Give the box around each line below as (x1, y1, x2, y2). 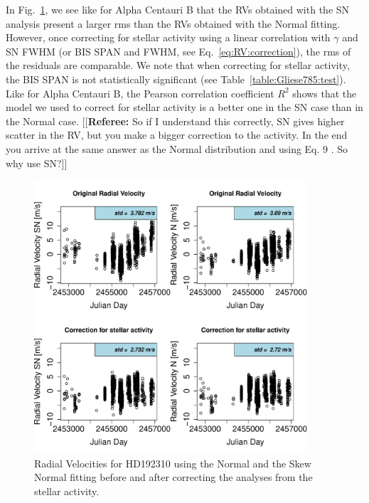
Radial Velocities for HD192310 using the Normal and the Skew (34, 455, 311, 470)
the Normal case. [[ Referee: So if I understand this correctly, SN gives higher (6, 113, 345, 128)
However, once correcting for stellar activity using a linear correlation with (6, 30, 331, 45)
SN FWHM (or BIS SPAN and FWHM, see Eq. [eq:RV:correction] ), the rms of (6, 43, 351, 58)
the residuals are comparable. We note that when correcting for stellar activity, (6, 58, 350, 73)
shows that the (292, 85, 357, 100)
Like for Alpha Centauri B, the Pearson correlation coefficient (6, 85, 274, 100)
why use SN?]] (6, 155, 68, 170)
